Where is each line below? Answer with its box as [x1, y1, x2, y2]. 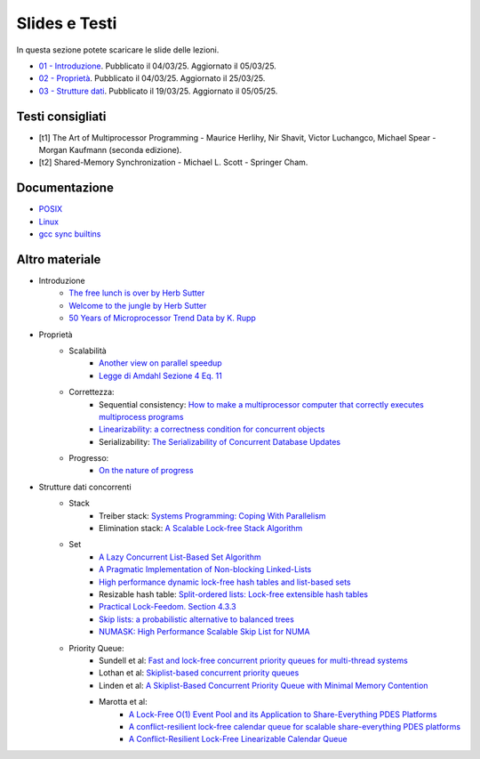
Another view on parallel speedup [99, 358, 222, 368]
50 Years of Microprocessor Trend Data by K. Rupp [68, 312, 257, 324]
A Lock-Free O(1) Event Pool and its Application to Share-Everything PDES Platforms [129, 708, 437, 720]
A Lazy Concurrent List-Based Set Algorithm [99, 552, 261, 562]
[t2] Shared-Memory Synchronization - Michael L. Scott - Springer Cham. [38, 157, 308, 168]
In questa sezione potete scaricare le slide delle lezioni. [16, 44, 220, 55]
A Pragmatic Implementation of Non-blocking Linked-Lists [99, 564, 312, 575]
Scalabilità [68, 345, 107, 356]
